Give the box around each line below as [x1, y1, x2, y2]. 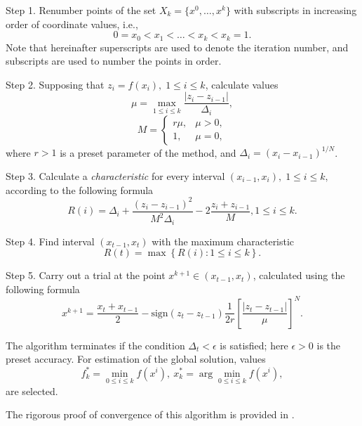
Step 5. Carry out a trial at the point [6, 268, 166, 283]
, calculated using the [253, 268, 345, 283]
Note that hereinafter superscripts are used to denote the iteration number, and [6, 39, 349, 54]
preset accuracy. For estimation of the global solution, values [6, 351, 266, 366]
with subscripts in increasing [234, 3, 357, 17]
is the [316, 337, 341, 352]
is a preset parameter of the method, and [60, 145, 236, 160]
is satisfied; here [220, 337, 288, 352]
